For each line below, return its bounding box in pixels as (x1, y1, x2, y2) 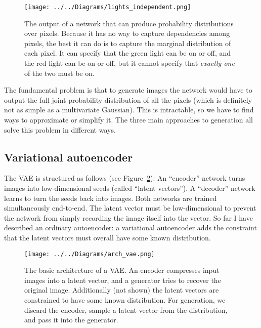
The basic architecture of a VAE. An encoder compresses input (24, 265, 220, 275)
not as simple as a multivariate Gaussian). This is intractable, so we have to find (4, 104, 254, 115)
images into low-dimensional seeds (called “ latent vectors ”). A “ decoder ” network (4, 182, 255, 193)
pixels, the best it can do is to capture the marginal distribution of (24, 37, 231, 48)
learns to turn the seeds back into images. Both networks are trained (4, 192, 217, 203)
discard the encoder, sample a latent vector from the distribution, (24, 304, 228, 315)
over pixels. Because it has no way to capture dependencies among (24, 28, 230, 38)
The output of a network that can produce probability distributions (24, 18, 234, 28)
